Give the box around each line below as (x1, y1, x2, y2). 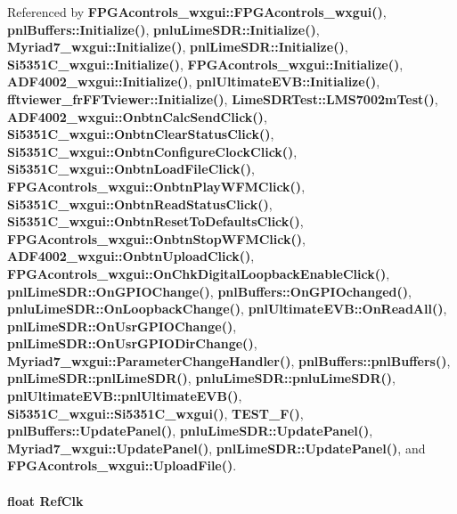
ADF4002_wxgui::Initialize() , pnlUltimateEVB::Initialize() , (7, 72, 380, 91)
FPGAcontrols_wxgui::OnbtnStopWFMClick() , (7, 229, 306, 248)
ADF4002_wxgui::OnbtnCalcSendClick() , (7, 107, 267, 126)
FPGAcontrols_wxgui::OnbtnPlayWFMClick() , (7, 176, 306, 195)
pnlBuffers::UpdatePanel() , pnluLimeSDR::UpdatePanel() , (7, 421, 373, 440)
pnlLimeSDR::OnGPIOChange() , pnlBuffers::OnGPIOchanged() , (7, 281, 412, 300)
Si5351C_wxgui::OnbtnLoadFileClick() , (7, 159, 255, 178)
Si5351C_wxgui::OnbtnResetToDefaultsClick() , (7, 212, 304, 231)
